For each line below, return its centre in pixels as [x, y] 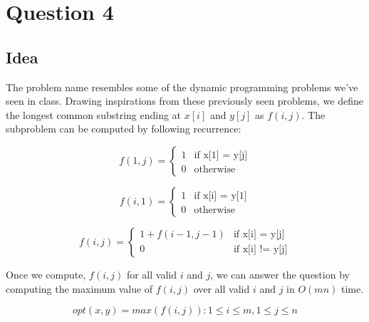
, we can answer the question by [280, 274]
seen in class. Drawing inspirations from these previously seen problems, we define [184, 101]
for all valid [151, 274]
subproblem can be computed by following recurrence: [124, 129]
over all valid [222, 288]
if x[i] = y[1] [220, 196]
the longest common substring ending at [94, 114]
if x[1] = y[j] [221, 155]
